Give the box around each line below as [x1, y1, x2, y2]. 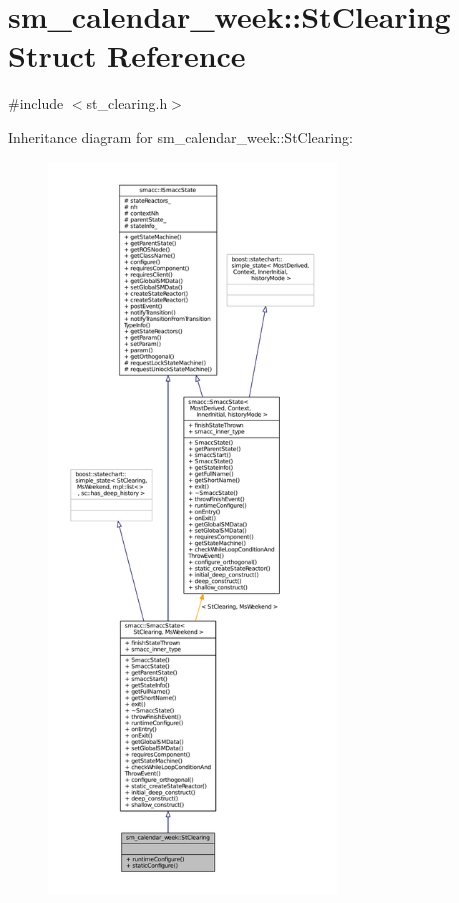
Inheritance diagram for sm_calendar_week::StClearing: [8, 126, 353, 147]
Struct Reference [8, 35, 246, 76]
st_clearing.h [86, 93, 168, 114]
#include [8, 93, 64, 114]
